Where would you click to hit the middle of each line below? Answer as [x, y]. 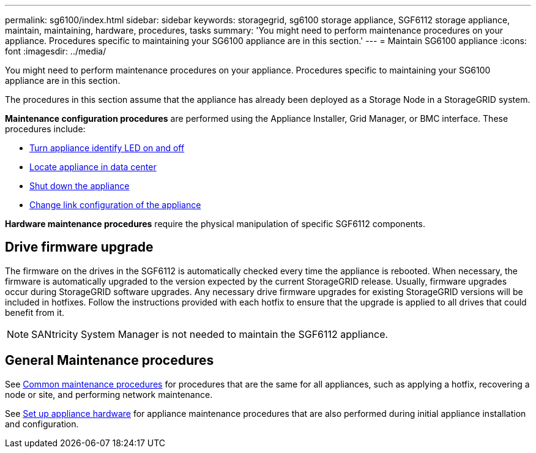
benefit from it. [35, 312]
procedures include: [45, 129]
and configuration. [42, 424]
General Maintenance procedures [110, 361]
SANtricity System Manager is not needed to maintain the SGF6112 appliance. [210, 334]
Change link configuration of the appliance [115, 205]
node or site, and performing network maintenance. [109, 394]
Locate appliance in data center [93, 167]
